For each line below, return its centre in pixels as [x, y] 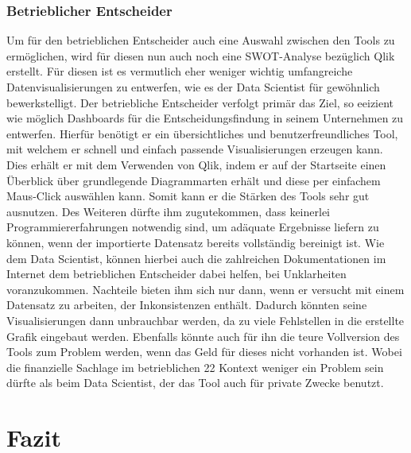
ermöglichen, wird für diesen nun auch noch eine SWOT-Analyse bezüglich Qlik [201, 55]
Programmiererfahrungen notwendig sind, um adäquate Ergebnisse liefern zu [193, 227]
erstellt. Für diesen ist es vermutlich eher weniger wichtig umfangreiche [180, 71]
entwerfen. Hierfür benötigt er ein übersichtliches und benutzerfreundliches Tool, [202, 133]
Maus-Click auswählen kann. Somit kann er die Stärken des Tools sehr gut [188, 196]
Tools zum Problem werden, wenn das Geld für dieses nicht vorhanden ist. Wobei [204, 352]
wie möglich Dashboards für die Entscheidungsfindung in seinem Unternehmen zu [205, 118]
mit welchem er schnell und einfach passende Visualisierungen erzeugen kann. [195, 149]
